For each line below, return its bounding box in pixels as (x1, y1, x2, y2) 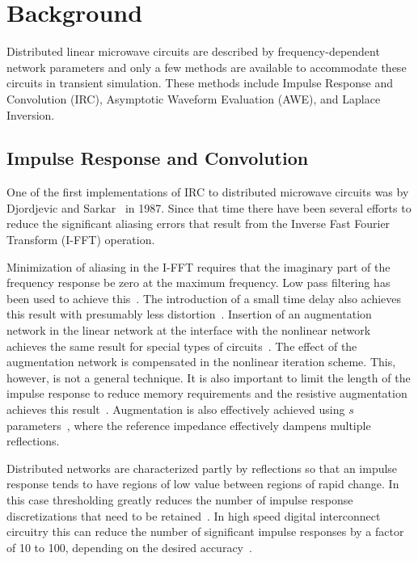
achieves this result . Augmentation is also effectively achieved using (6, 401, 345, 418)
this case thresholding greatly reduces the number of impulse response (6, 491, 353, 508)
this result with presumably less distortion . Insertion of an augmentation (6, 306, 372, 323)
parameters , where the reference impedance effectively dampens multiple (6, 416, 371, 433)
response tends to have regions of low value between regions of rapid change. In (6, 475, 399, 492)
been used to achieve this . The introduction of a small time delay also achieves (6, 289, 402, 306)
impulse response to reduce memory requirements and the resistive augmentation (6, 385, 407, 402)
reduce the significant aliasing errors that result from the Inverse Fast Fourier (6, 215, 391, 232)
